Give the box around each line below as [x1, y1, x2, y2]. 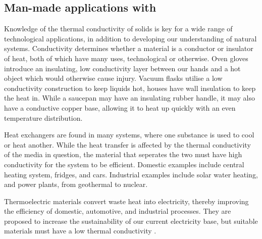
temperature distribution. [4, 112, 83, 123]
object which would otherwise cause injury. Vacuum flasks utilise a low [4, 73, 223, 83]
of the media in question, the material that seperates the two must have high [4, 149, 242, 160]
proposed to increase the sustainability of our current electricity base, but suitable [4, 215, 258, 226]
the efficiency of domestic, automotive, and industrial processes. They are [4, 206, 231, 216]
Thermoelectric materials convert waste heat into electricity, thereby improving [4, 196, 249, 206]
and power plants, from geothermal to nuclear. [4, 179, 148, 189]
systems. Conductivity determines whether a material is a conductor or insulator [4, 43, 253, 54]
